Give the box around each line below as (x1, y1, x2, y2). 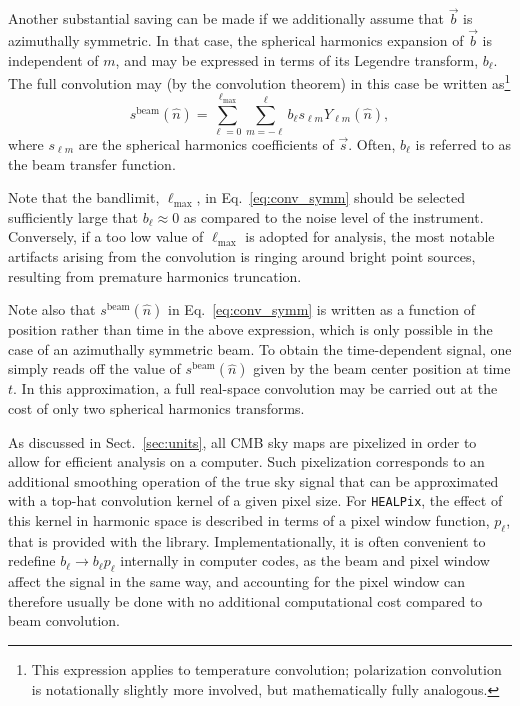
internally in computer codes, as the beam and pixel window (120, 550, 490, 571)
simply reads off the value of (8, 358, 181, 379)
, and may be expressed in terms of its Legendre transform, (115, 49, 479, 70)
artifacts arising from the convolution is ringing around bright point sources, (8, 245, 476, 266)
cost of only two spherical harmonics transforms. (8, 397, 305, 418)
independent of (8, 49, 99, 70)
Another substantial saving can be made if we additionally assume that (8, 8, 444, 29)
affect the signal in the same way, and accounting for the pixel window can (8, 571, 466, 592)
